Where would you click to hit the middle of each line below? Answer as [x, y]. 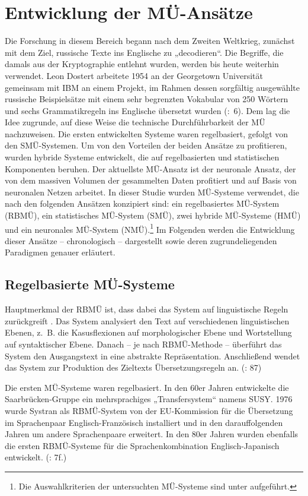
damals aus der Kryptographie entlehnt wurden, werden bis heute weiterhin [142, 64]
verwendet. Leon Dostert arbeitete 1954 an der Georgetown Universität [134, 75]
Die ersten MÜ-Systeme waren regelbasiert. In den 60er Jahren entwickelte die [147, 387]
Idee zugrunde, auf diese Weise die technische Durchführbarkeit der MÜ [135, 122]
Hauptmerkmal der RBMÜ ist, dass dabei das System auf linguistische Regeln [147, 309]
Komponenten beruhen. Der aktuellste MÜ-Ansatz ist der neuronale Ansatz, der [150, 168]
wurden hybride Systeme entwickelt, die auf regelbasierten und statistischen [142, 157]
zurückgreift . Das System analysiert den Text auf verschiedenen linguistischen [147, 320]
